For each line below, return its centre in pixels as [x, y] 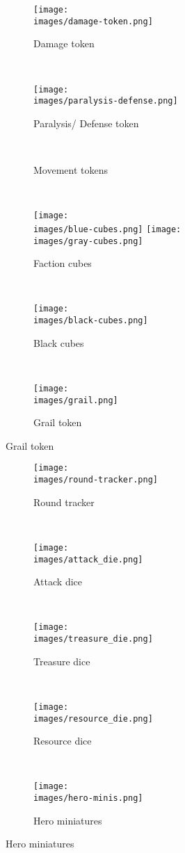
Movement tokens [71, 170]
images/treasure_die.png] [93, 639]
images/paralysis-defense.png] [106, 101]
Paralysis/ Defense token [86, 123]
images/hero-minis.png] [88, 798]
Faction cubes [63, 263]
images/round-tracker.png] [96, 480]
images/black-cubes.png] [91, 320]
